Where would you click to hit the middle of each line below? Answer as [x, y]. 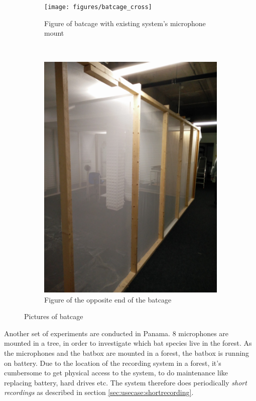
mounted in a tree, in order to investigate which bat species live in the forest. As [128, 343]
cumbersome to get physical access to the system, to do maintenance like [116, 373]
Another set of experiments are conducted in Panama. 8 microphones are [116, 333]
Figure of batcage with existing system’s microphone [125, 23]
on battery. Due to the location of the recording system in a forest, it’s [113, 363]
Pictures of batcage [54, 316]
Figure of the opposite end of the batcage [108, 299]
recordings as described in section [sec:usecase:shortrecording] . [99, 392]
